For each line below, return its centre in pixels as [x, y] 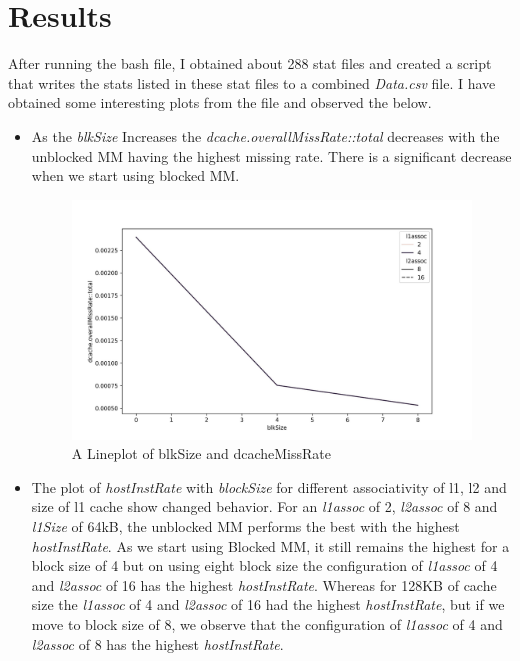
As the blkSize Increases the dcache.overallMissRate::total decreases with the [265, 135]
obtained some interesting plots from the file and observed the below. [220, 102]
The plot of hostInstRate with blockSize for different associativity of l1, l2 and [269, 486]
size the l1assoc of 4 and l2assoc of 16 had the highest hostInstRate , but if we [268, 604]
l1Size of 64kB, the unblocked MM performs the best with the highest [245, 526]
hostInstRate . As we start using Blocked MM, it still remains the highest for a [270, 545]
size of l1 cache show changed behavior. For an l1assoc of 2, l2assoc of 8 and [264, 506]
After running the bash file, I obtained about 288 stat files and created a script [250, 63]
